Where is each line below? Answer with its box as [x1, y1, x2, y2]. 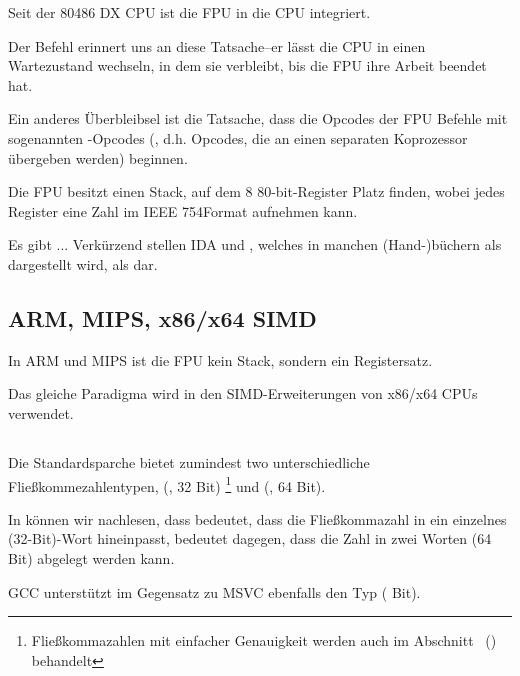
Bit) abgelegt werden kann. [8, 547, 175, 568]
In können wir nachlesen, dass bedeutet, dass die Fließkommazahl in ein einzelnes [8, 508, 507, 529]
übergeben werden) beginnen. [8, 147, 188, 168]
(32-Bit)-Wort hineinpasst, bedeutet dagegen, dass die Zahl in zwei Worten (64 [8, 528, 492, 549]
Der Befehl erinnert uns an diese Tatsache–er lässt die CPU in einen [8, 35, 426, 56]
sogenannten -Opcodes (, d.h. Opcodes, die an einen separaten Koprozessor [8, 127, 468, 148]
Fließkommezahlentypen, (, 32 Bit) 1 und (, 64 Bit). [8, 472, 326, 496]
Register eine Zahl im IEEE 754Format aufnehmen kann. [8, 200, 358, 221]
